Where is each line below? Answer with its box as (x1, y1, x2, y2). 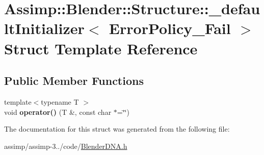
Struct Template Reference (4, 38, 198, 58)
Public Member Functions (4, 73, 144, 88)
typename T (41, 96, 79, 107)
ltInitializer (4, 18, 85, 39)
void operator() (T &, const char (4, 106, 112, 117)
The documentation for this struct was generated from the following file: (4, 123, 230, 134)
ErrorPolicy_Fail (109, 18, 231, 39)
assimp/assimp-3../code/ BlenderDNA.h (4, 140, 127, 151)
